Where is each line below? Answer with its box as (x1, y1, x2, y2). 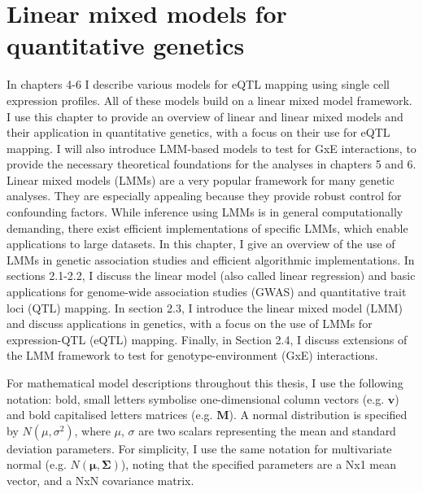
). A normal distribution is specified (229, 406, 408, 423)
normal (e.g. (7, 456, 67, 473)
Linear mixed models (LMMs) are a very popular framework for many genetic (7, 171, 395, 188)
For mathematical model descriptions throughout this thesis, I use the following (7, 374, 403, 391)
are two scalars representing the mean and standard (138, 422, 396, 439)
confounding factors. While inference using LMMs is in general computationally (7, 203, 403, 221)
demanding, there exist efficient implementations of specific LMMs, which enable (7, 219, 408, 236)
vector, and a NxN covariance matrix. (7, 471, 194, 488)
